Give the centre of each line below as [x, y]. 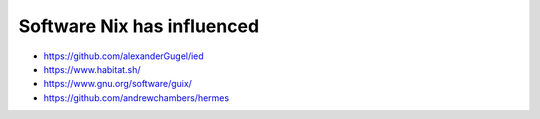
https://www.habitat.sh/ [92, 69]
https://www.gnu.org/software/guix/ [117, 84]
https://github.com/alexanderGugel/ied [123, 56]
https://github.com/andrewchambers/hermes [136, 97]
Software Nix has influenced [139, 26]
